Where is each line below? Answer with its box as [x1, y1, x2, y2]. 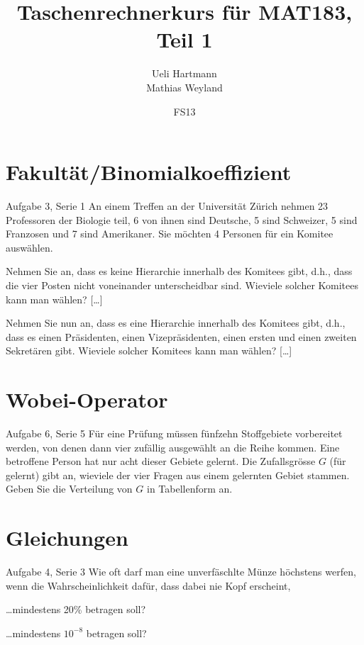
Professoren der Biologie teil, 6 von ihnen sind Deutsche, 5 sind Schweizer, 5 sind [6, 212, 358, 227]
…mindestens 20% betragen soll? [6, 602, 146, 617]
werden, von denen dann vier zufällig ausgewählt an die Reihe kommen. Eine [6, 439, 340, 454]
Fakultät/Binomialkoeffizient [6, 157, 292, 186]
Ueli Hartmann [152, 66, 217, 81]
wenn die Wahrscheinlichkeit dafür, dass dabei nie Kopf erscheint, [6, 578, 291, 593]
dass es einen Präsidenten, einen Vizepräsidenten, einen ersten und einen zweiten [6, 329, 357, 344]
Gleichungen [6, 523, 128, 552]
